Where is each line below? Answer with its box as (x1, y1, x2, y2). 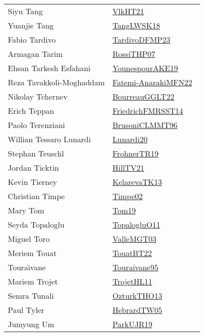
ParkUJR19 (113, 318, 153, 330)
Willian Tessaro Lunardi (8, 133, 91, 145)
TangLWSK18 (113, 20, 160, 31)
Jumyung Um (8, 318, 54, 330)
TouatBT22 (113, 247, 152, 258)
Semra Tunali (8, 290, 54, 301)
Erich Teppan (8, 105, 54, 116)
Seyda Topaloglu (8, 219, 65, 230)
